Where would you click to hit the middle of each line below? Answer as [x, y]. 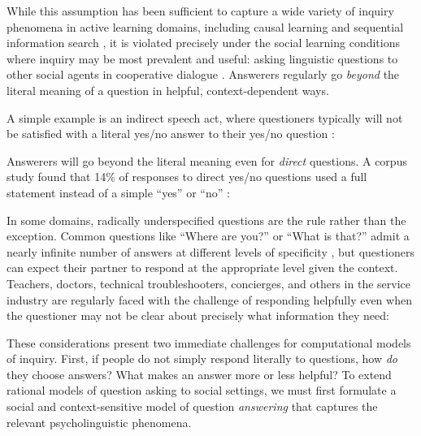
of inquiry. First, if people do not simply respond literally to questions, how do [202, 358]
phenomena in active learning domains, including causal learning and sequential [205, 26]
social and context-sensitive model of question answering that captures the [192, 406]
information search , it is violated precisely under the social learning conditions [203, 43]
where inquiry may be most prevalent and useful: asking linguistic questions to [202, 58]
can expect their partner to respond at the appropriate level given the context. [202, 268]
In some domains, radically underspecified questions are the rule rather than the [206, 220]
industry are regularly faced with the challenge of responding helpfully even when [209, 299]
